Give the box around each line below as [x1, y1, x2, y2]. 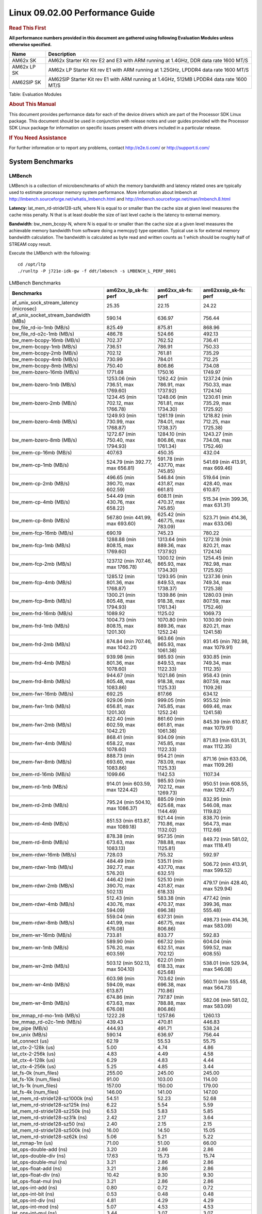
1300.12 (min [157, 554, 186, 561]
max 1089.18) [106, 823, 137, 830]
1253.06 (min [106, 375, 136, 382]
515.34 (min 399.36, [203, 495, 249, 502]
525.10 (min [157, 876, 184, 883]
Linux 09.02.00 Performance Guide [9, 7, 155, 18]
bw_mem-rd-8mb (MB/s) [12, 839, 69, 845]
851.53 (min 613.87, [106, 817, 150, 824]
